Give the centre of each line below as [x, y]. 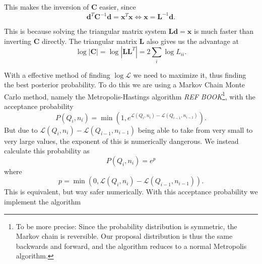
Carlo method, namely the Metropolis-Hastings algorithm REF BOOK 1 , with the [130, 95]
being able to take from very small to [195, 129]
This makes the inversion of [47, 7]
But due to [21, 129]
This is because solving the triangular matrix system [85, 31]
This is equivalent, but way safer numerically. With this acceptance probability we [131, 192]
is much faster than [223, 31]
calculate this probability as [47, 151]
